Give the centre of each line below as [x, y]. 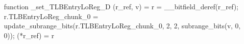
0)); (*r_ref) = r [29, 35]
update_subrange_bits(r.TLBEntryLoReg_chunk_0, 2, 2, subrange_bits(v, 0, [122, 26]
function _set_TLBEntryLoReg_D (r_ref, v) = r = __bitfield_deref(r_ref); [121, 6]
